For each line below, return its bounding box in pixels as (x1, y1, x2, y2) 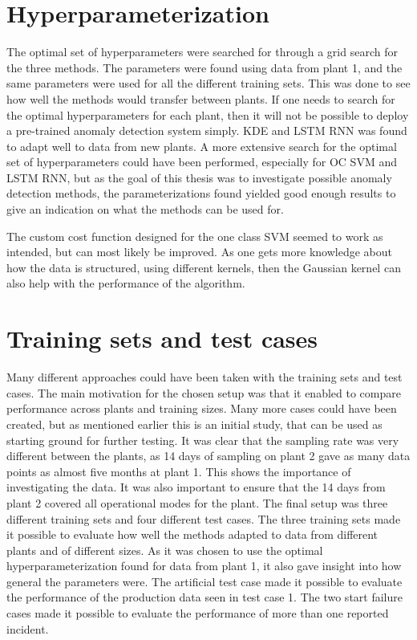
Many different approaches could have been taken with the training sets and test (6, 369, 403, 385)
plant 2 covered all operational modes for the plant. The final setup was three (6, 494, 388, 511)
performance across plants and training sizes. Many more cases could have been (6, 400, 397, 417)
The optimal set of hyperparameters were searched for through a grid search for (6, 43, 398, 60)
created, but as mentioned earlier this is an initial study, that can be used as (6, 415, 383, 432)
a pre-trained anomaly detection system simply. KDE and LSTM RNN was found (6, 122, 407, 139)
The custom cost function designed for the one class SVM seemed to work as (6, 227, 383, 244)
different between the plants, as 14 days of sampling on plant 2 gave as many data (6, 447, 411, 464)
